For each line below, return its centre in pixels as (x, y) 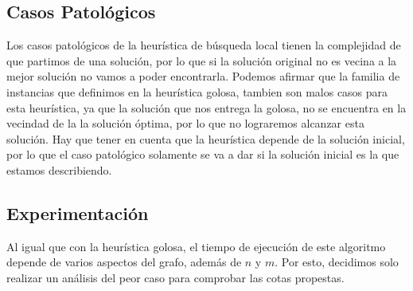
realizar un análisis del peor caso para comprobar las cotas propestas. (175, 277)
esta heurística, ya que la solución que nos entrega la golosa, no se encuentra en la (206, 107)
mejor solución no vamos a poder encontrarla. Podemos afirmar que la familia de (203, 76)
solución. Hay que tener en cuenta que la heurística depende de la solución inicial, (206, 138)
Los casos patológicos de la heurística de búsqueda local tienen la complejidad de (204, 45)
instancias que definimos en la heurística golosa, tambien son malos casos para (197, 91)
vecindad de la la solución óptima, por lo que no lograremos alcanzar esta (185, 123)
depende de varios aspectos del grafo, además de (124, 262)
